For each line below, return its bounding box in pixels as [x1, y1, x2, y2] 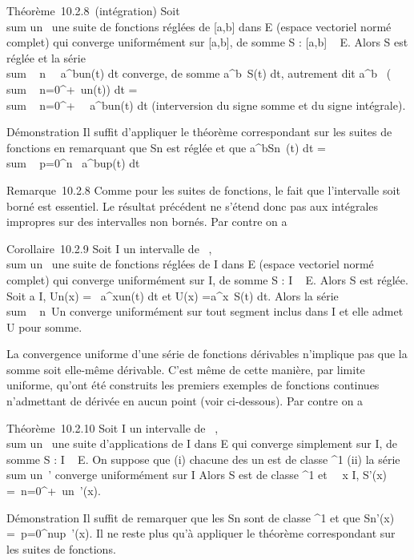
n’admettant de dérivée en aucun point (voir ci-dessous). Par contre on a [6, 393, 364, 409]
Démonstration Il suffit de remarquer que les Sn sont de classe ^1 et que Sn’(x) [6, 509, 395, 526]
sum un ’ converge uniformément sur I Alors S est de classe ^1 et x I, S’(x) [6, 466, 388, 483]
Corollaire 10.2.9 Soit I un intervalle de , [6, 240, 212, 256]
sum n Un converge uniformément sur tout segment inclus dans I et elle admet [6, 303, 404, 320]
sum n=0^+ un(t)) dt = [6, 80, 138, 97]
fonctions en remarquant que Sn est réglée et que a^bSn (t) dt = [6, 139, 326, 155]
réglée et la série [6, 49, 86, 66]
